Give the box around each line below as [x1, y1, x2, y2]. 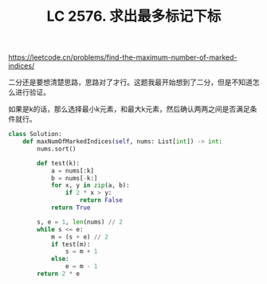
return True [50, 204, 91, 212]
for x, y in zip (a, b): [50, 181, 130, 189]
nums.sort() [37, 145, 77, 153]
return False [79, 196, 124, 204]
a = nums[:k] [50, 166, 94, 175]
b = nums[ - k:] [50, 174, 98, 182]
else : [50, 255, 69, 263]
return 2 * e [37, 270, 80, 278]
